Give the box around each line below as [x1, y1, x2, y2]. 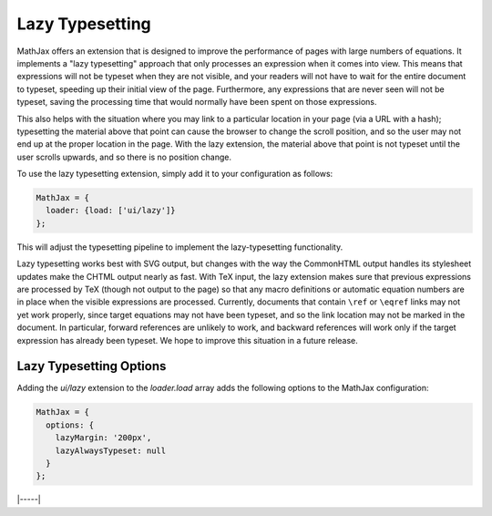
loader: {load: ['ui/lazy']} [46, 205, 177, 216]
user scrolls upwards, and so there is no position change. [16, 151, 232, 162]
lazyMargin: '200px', [55, 433, 152, 443]
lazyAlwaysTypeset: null [55, 445, 167, 456]
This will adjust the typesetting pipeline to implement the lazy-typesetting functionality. [16, 242, 343, 253]
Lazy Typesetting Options [16, 358, 167, 374]
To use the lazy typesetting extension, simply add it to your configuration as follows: [16, 169, 333, 180]
